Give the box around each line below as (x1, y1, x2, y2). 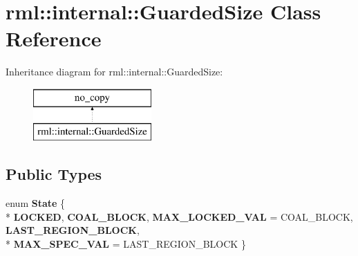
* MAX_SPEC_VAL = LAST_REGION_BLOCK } (6, 237, 246, 251)
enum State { (6, 196, 66, 210)
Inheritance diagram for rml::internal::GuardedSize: (6, 64, 223, 79)
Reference (6, 24, 102, 53)
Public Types (6, 163, 102, 185)
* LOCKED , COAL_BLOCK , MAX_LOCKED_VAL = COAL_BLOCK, (6, 209, 353, 223)
